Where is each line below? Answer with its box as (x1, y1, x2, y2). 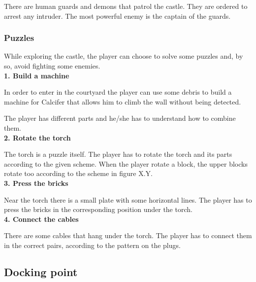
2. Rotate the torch (4, 132, 71, 142)
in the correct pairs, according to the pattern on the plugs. (4, 240, 181, 250)
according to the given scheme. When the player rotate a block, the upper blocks (4, 158, 248, 169)
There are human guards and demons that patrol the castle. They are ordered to (4, 1, 248, 11)
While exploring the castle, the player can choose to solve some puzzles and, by (4, 51, 243, 61)
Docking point (4, 264, 78, 279)
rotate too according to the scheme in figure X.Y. (4, 168, 153, 178)
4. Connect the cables (4, 213, 79, 224)
